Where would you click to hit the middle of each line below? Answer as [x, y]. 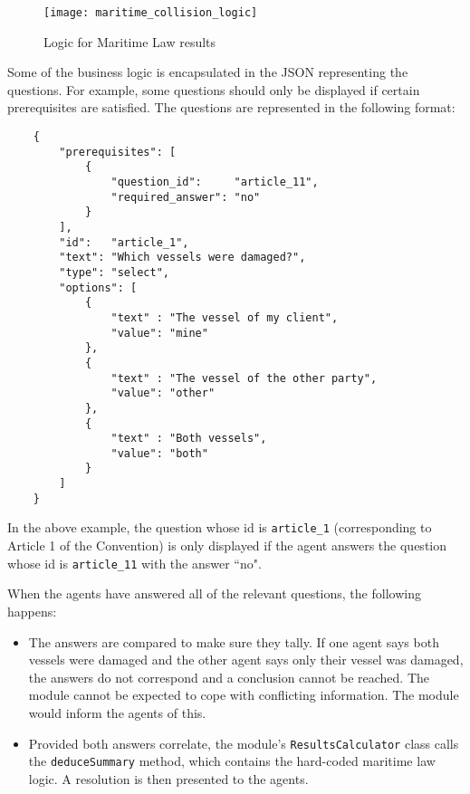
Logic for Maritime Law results [130, 41]
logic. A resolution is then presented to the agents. [168, 778]
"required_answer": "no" [186, 197]
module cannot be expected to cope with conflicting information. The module [244, 695]
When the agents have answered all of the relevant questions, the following [214, 593]
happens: [32, 611]
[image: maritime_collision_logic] [151, 13]
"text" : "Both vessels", [189, 439]
